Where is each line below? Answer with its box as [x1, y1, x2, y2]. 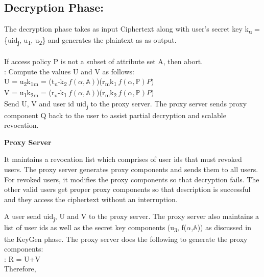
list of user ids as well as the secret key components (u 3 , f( [4, 222, 187, 234]
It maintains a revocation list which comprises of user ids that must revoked [4, 154, 242, 164]
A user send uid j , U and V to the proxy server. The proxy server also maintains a [4, 211, 259, 223]
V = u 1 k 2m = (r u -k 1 [4, 87, 67, 99]
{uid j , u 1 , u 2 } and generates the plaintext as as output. [4, 35, 177, 47]
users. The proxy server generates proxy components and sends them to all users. [4, 163, 258, 174]
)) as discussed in [197, 222, 251, 233]
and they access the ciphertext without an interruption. [4, 193, 178, 204]
